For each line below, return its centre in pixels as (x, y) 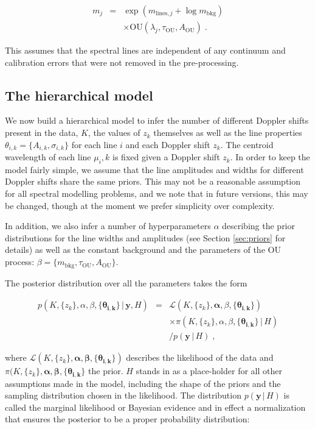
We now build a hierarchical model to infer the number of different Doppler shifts (157, 120)
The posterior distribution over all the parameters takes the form (126, 282)
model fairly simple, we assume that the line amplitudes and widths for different (154, 169)
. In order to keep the (270, 157)
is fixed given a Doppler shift (166, 157)
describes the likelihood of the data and (200, 357)
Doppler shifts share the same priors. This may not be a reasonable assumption (153, 181)
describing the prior (258, 226)
